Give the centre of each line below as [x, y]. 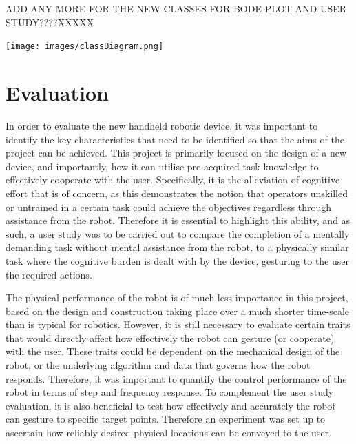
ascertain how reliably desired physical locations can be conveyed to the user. [169, 433]
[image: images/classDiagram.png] [85, 47]
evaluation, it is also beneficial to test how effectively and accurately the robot [171, 405]
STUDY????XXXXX [50, 22]
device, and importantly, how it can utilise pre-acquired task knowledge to [162, 166]
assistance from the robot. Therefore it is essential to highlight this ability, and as [178, 220]
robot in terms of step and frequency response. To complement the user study [170, 392]
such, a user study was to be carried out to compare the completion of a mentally [178, 233]
